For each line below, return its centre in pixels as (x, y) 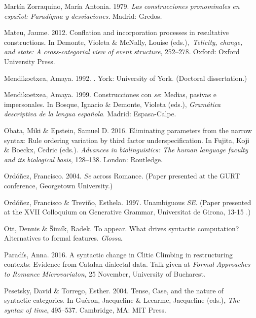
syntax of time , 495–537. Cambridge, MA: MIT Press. (85, 309)
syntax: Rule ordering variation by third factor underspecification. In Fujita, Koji (127, 140)
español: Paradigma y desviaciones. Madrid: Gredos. (83, 16)
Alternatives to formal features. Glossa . (63, 238)
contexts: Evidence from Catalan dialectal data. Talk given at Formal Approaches (127, 264)
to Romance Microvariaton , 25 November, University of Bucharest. (105, 274)
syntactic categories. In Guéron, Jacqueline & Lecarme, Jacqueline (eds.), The (122, 300)
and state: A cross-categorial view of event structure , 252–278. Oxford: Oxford (122, 52)
